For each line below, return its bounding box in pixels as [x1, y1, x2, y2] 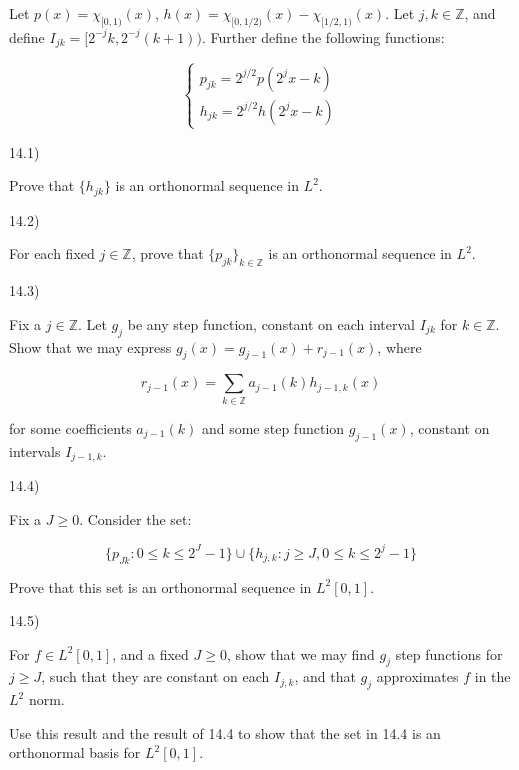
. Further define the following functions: [201, 26, 445, 47]
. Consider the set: [79, 508, 192, 529]
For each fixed [9, 243, 95, 264]
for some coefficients [9, 417, 132, 438]
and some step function [201, 417, 345, 438]
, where [377, 336, 422, 357]
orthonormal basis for [9, 742, 141, 763]
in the [474, 666, 511, 687]
